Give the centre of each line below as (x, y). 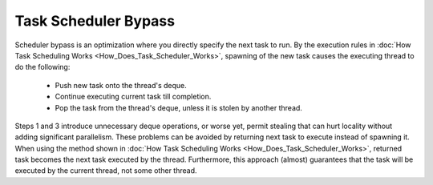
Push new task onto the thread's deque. (121, 85)
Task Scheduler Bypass (95, 21)
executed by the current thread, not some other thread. (106, 171)
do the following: (42, 67)
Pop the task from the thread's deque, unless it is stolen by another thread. (178, 107)
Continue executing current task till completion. (133, 97)
